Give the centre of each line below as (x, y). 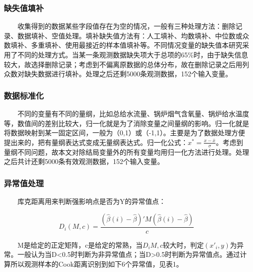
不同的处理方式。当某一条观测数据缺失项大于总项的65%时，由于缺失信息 (133, 54)
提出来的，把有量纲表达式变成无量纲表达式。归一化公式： (96, 142)
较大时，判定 (183, 245)
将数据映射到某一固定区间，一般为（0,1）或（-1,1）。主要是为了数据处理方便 (125, 133)
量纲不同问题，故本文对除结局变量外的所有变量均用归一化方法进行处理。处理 (126, 152)
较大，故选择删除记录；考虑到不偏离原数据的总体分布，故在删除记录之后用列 (126, 64)
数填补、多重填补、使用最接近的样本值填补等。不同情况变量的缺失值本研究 (123, 45)
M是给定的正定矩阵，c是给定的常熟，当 (80, 245)
